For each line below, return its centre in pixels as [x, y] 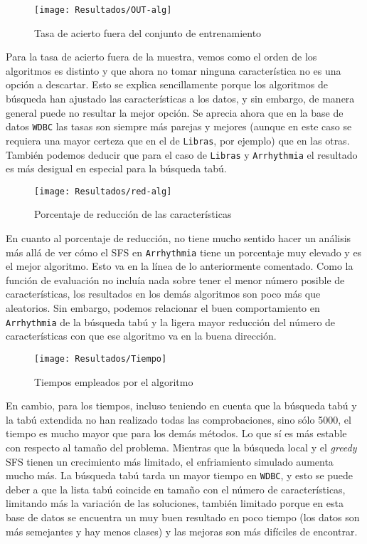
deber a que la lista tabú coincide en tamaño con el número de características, [176, 489]
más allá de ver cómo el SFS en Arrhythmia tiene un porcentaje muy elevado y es [184, 252]
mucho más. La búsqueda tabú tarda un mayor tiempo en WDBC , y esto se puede [180, 475]
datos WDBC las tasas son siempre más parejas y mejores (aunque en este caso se [179, 126]
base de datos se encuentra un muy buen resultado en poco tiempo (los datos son [183, 517]
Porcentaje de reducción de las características [133, 214]
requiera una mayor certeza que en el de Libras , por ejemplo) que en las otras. [178, 140]
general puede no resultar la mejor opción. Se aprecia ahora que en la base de [175, 112]
